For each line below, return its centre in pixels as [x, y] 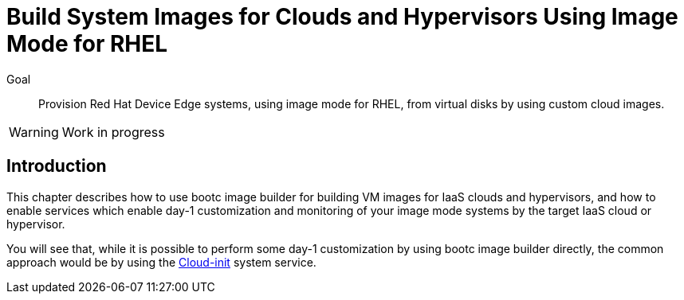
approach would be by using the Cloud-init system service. [161, 262]
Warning [34, 132]
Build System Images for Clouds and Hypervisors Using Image [342, 17]
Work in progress [113, 132]
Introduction [57, 166]
